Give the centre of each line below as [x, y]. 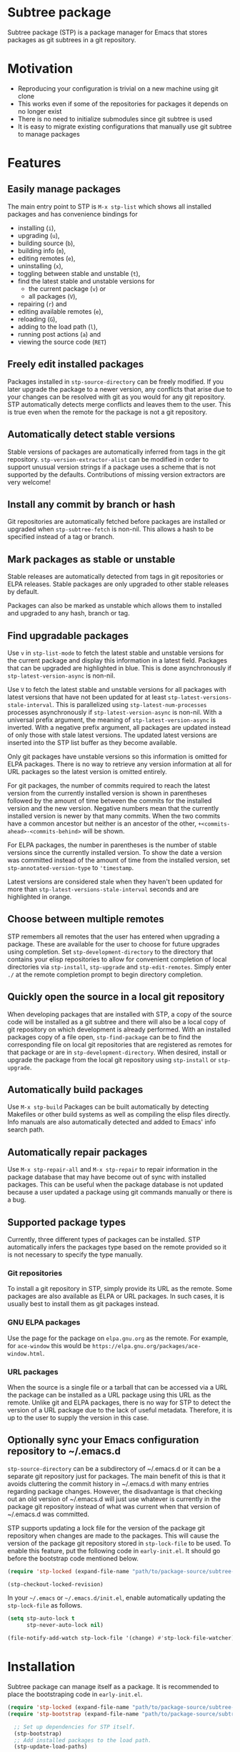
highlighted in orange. [40, 896]
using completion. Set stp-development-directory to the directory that [110, 951]
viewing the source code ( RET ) [62, 342]
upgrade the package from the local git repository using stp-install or [112, 1059]
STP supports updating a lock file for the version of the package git [106, 1528]
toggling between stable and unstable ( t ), [79, 273]
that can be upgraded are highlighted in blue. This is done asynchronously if [120, 668]
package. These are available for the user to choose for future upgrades [114, 944]
